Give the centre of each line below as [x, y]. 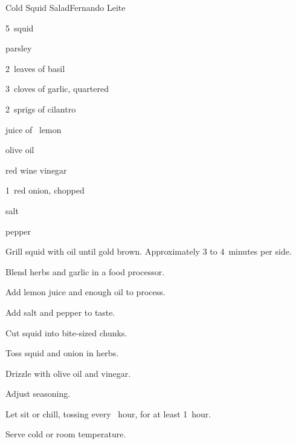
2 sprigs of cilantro [41, 109]
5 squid [20, 28]
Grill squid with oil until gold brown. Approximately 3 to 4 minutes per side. [149, 251]
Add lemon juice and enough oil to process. [85, 292]
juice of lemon [34, 129]
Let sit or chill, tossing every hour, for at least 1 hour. [108, 413]
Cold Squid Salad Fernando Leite [66, 7]
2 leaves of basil [35, 68]
